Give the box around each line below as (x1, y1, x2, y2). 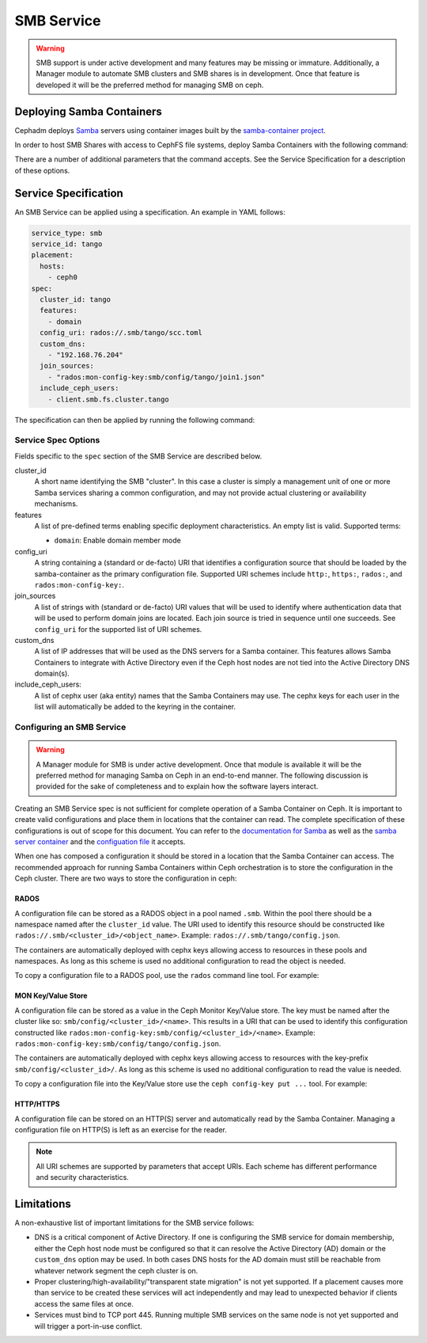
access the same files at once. (34, 1299, 134, 1308)
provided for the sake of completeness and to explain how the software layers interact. (36, 782, 319, 791)
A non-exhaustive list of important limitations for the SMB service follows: (14, 1218, 255, 1227)
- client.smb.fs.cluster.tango (47, 394, 169, 404)
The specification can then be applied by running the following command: (14, 415, 255, 424)
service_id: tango (31, 240, 103, 249)
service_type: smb (31, 228, 103, 238)
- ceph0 (47, 273, 78, 282)
